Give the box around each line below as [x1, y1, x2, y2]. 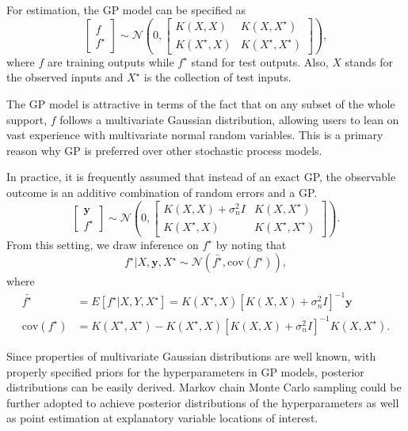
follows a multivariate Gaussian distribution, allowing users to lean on [59, 111, 399, 127]
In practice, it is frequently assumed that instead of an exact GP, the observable [6, 168, 396, 185]
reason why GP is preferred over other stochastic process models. [6, 142, 322, 158]
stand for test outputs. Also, [191, 53, 329, 70]
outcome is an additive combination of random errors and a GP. [6, 183, 318, 200]
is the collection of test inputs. [143, 69, 292, 85]
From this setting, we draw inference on [6, 236, 199, 252]
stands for [345, 53, 393, 70]
